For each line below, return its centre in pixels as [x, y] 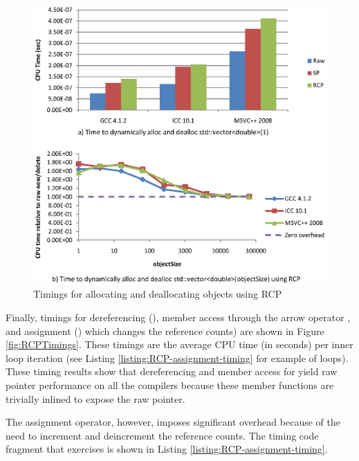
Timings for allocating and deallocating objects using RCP [158, 294]
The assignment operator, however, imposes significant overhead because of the [173, 422]
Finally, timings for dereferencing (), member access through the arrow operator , [178, 317]
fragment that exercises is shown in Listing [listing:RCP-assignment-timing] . [167, 449]
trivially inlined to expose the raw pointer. [95, 398]
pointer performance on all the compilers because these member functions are [170, 385]
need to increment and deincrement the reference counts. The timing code [162, 435]
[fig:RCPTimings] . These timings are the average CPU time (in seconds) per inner [179, 344]
